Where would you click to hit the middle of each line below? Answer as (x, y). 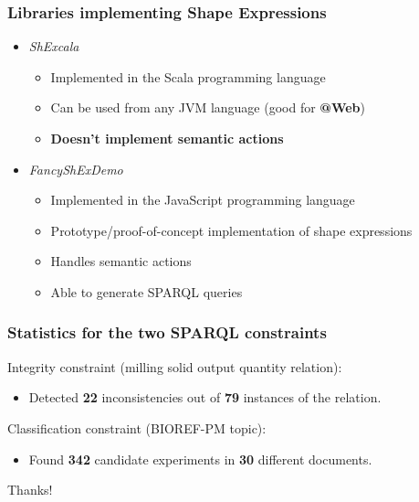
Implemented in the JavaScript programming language (203, 200)
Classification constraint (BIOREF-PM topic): (137, 427)
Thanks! (30, 490)
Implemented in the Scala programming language (188, 76)
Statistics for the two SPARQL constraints (167, 332)
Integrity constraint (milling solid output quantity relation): (175, 366)
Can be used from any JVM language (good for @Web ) (208, 107)
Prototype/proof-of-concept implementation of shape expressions (231, 230)
